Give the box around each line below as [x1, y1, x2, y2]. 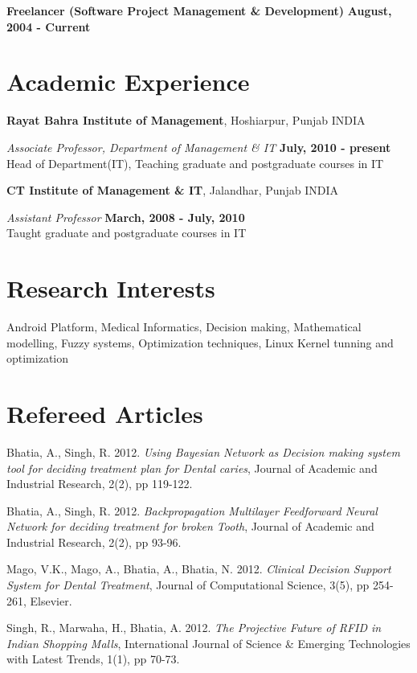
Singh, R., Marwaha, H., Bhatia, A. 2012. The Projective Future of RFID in [6, 619, 382, 636]
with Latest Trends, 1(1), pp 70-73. [6, 650, 180, 667]
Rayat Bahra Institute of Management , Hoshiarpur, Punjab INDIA [6, 112, 366, 129]
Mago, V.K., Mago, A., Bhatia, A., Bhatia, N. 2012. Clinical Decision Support [6, 560, 391, 577]
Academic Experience [6, 65, 250, 98]
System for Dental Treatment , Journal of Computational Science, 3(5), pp [6, 577, 370, 593]
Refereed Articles [6, 396, 203, 429]
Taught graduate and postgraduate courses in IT [6, 224, 247, 241]
